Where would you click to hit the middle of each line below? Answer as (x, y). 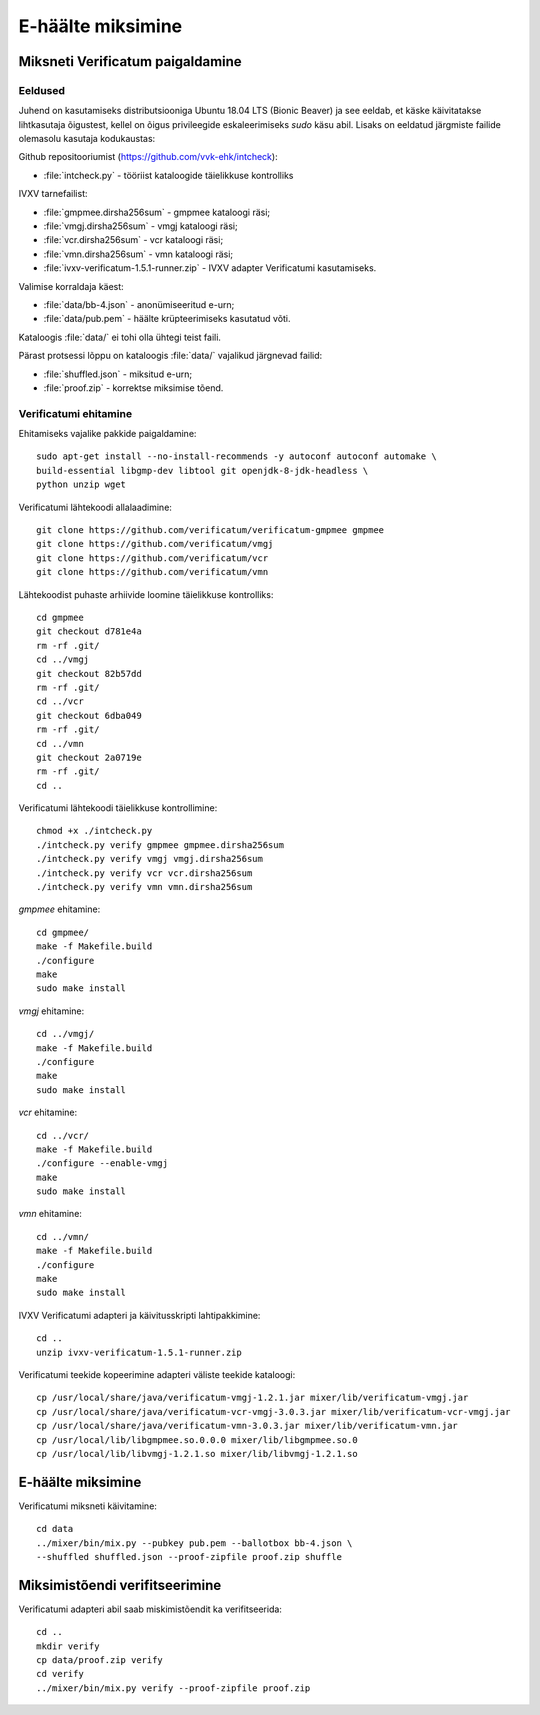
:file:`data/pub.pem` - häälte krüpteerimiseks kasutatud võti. (167, 319)
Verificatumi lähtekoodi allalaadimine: (95, 507)
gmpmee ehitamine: (59, 909)
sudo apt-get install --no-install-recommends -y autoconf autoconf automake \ (236, 456)
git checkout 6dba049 (89, 715)
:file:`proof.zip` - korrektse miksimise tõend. (133, 387)
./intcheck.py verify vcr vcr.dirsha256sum (144, 873)
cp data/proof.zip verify (100, 1660)
